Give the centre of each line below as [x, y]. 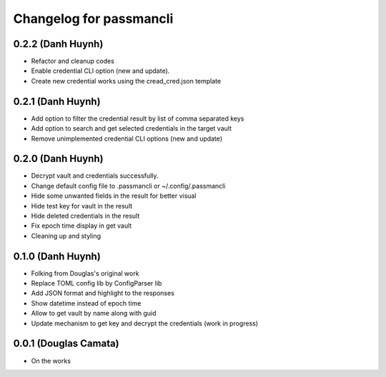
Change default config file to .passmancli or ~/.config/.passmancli [128, 186]
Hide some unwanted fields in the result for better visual [114, 196]
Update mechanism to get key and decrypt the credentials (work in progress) [145, 323]
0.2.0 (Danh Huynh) [58, 159]
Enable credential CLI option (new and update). [100, 71]
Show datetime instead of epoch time [86, 303]
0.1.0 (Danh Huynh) [57, 256]
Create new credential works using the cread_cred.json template [126, 81]
